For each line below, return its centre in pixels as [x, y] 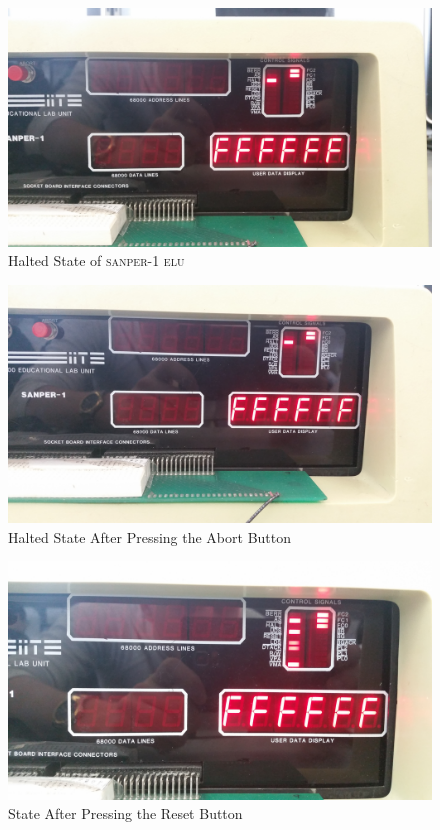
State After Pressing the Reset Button [125, 813]
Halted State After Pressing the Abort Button [150, 536]
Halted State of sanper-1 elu [96, 260]
